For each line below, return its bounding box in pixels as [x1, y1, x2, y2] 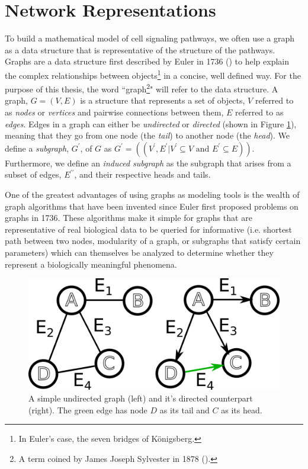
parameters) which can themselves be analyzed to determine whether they [5, 246, 274, 258]
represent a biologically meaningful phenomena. [5, 258, 177, 270]
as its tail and [159, 403, 210, 416]
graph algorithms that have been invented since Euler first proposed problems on [5, 200, 299, 212]
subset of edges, [5, 168, 62, 181]
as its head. [221, 403, 262, 416]
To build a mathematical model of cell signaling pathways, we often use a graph [5, 32, 295, 44]
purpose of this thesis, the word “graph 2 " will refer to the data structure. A [5, 81, 278, 95]
